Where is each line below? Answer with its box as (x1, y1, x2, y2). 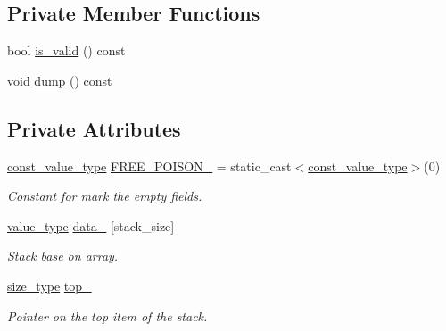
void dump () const (7, 70, 112, 89)
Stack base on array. (7, 246, 119, 265)
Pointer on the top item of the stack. (7, 306, 208, 325)
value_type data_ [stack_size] (7, 216, 175, 235)
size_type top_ (7, 276, 92, 294)
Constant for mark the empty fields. (7, 186, 202, 205)
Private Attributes (7, 114, 181, 142)
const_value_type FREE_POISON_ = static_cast (7, 156, 292, 175)
